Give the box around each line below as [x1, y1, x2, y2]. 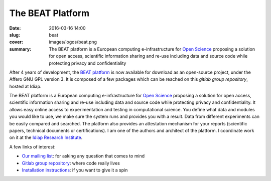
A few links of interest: [9, 143, 56, 150]
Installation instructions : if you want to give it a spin [22, 167, 128, 173]
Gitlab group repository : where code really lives [22, 160, 120, 166]
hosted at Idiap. [9, 83, 42, 89]
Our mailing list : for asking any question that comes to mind [22, 153, 145, 159]
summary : [9, 46, 32, 52]
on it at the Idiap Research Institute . [9, 134, 83, 140]
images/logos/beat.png [49, 39, 97, 45]
